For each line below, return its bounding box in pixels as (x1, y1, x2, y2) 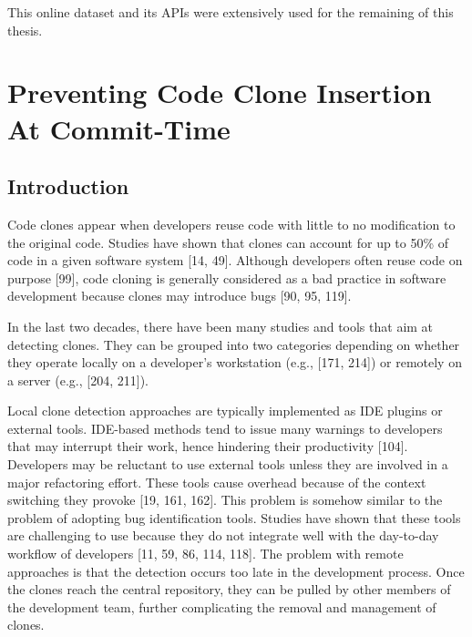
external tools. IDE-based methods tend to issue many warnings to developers (7, 418, 443, 437)
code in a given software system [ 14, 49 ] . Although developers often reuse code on (7, 251, 463, 270)
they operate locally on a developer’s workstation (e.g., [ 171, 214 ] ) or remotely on (7, 353, 462, 372)
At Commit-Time (7, 109, 231, 147)
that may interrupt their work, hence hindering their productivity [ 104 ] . (7, 437, 408, 456)
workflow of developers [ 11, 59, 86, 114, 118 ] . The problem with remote (7, 544, 404, 563)
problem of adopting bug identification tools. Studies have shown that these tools (7, 508, 461, 527)
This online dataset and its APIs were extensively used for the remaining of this (7, 3, 454, 21)
